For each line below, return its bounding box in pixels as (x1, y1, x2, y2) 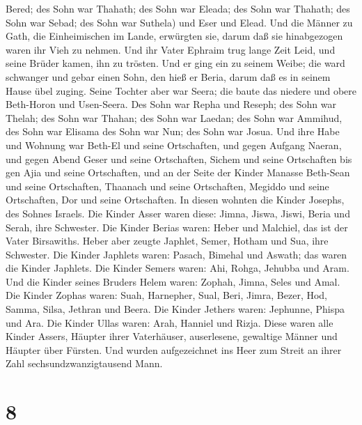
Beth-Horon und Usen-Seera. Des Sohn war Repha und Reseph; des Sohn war (6, 97, 336, 111)
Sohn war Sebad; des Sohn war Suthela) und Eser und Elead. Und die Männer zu (6, 15, 353, 29)
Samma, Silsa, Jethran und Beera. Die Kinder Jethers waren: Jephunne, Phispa (6, 302, 345, 316)
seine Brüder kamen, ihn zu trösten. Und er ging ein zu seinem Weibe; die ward (6, 56, 345, 70)
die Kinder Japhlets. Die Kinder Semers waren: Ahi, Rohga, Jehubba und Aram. (6, 261, 349, 275)
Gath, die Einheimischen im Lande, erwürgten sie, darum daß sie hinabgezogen (6, 29, 343, 43)
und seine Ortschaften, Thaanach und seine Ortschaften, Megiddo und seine (6, 178, 329, 193)
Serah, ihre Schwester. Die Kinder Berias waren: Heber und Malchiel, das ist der (6, 219, 348, 234)
